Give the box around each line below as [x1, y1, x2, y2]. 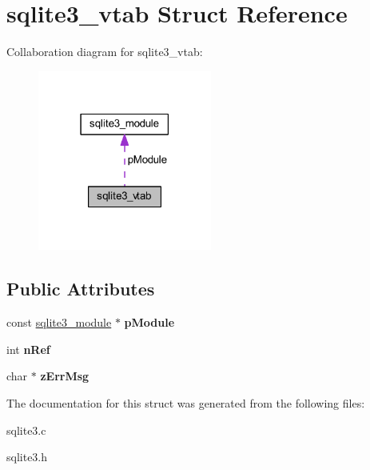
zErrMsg [40, 368, 90, 384]
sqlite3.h [6, 448, 48, 465]
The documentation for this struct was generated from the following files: [6, 394, 365, 411]
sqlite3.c [6, 421, 46, 438]
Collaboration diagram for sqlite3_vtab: [6, 43, 203, 60]
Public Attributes [6, 276, 155, 301]
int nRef [6, 340, 50, 357]
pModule [124, 314, 175, 331]
